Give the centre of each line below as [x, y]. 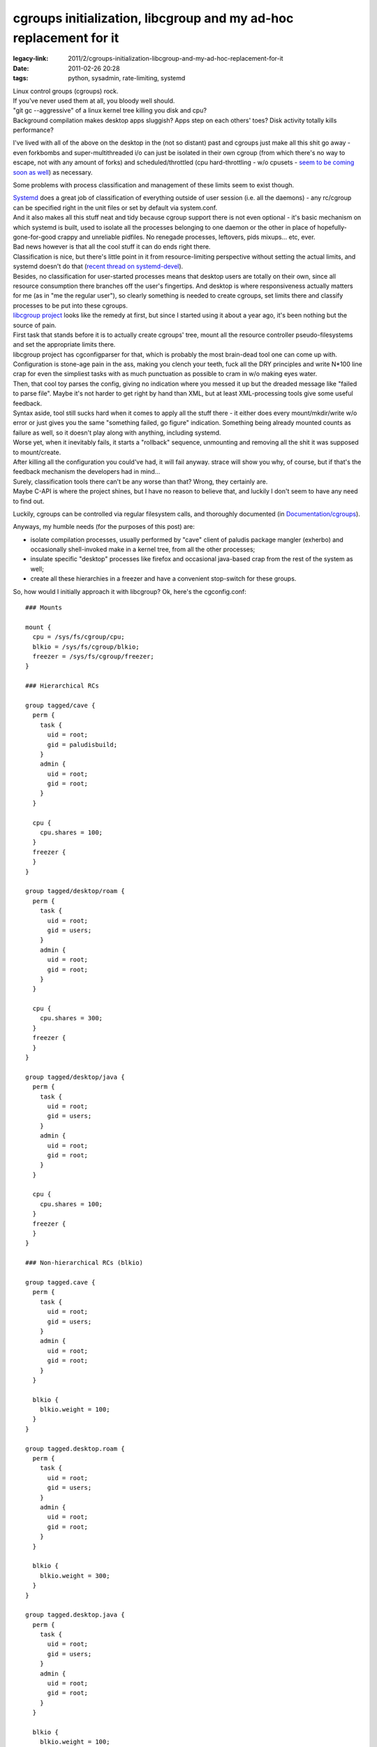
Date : [21, 68]
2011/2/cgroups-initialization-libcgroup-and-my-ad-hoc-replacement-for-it [176, 59]
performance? [33, 130]
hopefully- [332, 227]
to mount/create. [37, 452]
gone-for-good [35, 237]
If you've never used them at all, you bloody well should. [94, 101]
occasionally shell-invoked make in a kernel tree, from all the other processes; [143, 549]
